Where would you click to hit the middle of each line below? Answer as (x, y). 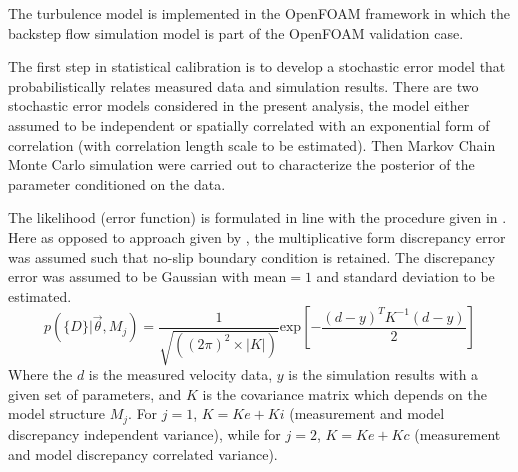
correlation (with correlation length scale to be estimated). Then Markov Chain (252, 144)
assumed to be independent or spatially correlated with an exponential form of (249, 124)
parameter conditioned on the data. (117, 183)
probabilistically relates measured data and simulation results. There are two (243, 85)
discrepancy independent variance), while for (144, 433)
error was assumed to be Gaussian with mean (147, 276)
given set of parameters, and (95, 393)
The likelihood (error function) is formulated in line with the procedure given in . (257, 217)
